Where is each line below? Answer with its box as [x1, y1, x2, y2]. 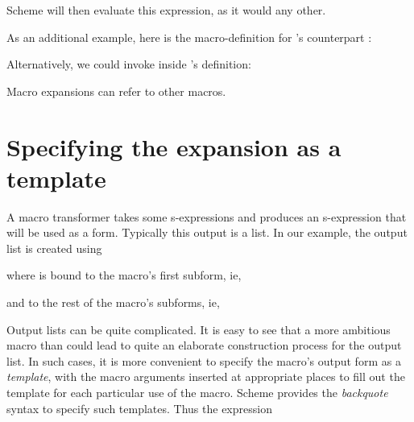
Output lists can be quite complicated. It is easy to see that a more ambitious [6, 321, 391, 337]
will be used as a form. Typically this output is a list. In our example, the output [6, 224, 408, 241]
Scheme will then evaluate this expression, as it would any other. [6, 2, 326, 18]
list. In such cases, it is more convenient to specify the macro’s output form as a [6, 352, 401, 369]
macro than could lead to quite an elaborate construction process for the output [6, 337, 402, 354]
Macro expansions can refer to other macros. [6, 82, 226, 99]
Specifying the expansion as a [6, 130, 342, 163]
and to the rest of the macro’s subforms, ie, [6, 294, 220, 311]
